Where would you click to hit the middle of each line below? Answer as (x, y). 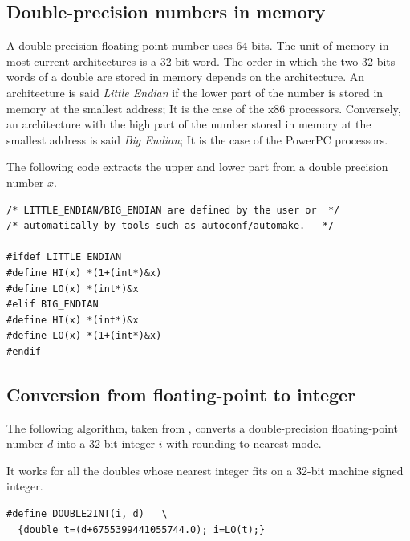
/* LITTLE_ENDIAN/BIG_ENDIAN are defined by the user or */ (173, 210)
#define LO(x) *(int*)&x (73, 289)
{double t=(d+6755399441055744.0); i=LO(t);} (142, 529)
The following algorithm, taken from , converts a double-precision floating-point (203, 427)
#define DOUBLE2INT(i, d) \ (87, 514)
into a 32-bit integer (106, 443)
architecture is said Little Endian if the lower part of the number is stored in (195, 92)
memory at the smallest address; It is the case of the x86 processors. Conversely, (204, 108)
